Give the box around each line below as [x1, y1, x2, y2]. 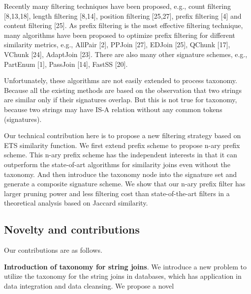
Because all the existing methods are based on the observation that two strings [4, 85, 242, 95]
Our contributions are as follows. [4, 245, 102, 255]
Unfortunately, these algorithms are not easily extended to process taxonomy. [4, 75, 237, 86]
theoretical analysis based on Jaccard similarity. [4, 198, 148, 208]
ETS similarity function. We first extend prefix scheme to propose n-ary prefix [4, 140, 240, 150]
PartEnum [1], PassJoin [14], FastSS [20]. [4, 59, 128, 69]
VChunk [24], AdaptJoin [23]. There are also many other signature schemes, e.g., [4, 49, 248, 59]
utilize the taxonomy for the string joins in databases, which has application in [4, 271, 242, 281]
